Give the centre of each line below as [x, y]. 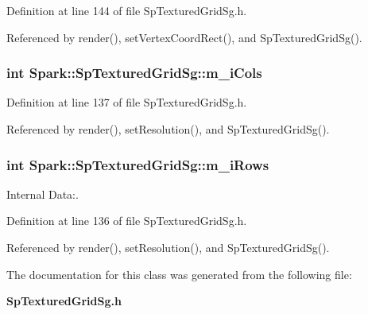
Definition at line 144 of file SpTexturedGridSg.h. [127, 10]
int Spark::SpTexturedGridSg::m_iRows [138, 164]
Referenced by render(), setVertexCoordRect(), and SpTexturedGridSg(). [184, 37]
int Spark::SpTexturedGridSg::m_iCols [134, 73]
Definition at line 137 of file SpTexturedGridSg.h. [127, 102]
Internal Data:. [43, 194]
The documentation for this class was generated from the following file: [179, 274]
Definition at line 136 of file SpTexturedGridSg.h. [127, 221]
